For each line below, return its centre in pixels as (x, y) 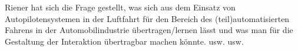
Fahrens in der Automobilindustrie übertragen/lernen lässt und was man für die (149, 30)
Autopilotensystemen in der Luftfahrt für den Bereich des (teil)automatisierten (147, 18)
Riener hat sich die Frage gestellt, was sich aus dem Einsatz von (120, 7)
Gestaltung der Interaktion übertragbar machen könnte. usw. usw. (124, 41)
